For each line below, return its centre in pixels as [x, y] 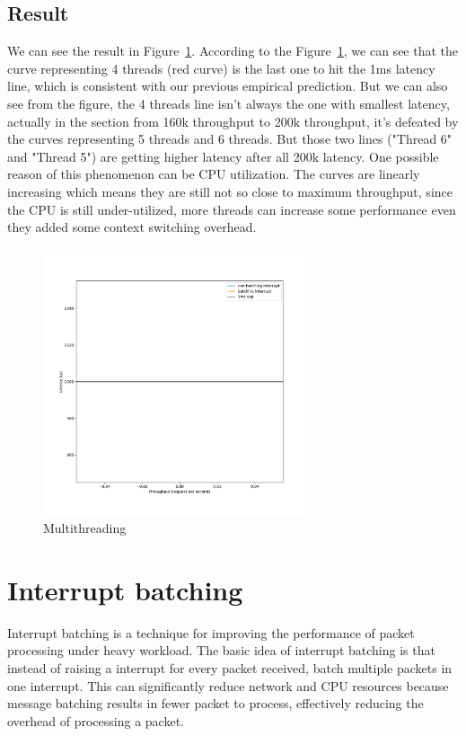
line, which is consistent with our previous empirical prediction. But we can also [228, 86]
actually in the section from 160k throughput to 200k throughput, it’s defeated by [233, 121]
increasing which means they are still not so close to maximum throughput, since [230, 191]
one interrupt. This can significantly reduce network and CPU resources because [228, 685]
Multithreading [85, 528]
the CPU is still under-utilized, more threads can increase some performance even [232, 209]
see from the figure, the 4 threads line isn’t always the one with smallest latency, [229, 103]
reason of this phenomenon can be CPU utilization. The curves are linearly [214, 174]
